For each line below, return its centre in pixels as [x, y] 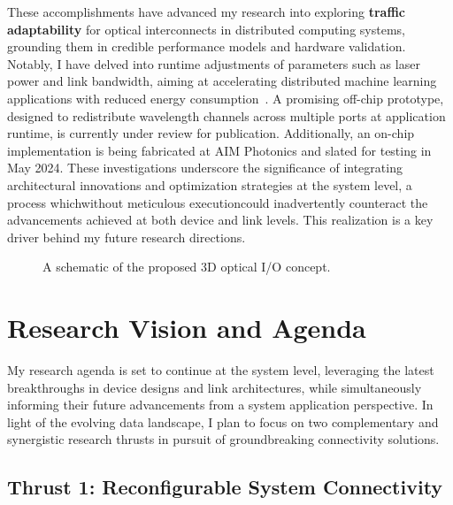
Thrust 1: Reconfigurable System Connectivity [225, 487]
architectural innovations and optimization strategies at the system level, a [210, 184]
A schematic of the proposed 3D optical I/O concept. [187, 267]
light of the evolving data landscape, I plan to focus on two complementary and [223, 421]
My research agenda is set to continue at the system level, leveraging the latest [221, 370]
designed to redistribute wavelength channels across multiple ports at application [226, 115]
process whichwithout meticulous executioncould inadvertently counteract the [218, 202]
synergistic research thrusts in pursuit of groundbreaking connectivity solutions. [223, 439]
